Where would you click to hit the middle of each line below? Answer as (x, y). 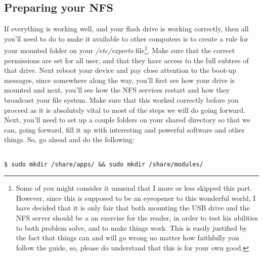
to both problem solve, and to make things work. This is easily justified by (131, 227)
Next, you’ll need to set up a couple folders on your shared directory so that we (127, 120)
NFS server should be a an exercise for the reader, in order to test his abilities (137, 218)
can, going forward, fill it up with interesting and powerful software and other (124, 129)
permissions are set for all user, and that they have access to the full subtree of (126, 60)
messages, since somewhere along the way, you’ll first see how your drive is (120, 80)
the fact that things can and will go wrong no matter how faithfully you (127, 238)
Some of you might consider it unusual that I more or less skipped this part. (134, 188)
